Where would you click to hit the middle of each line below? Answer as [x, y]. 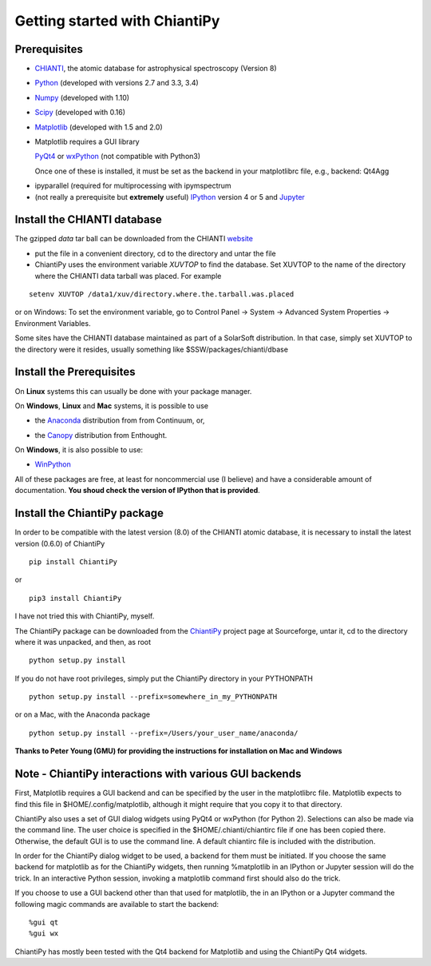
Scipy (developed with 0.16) [80, 113]
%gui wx [44, 934]
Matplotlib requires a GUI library [87, 142]
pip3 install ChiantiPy [75, 598]
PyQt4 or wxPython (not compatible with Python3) [118, 157]
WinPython [53, 464]
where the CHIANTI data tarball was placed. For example [128, 276]
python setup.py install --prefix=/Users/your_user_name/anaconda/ [164, 733]
